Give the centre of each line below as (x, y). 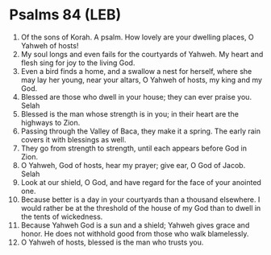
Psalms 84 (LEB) (65, 15)
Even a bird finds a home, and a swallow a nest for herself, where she (136, 71)
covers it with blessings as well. (73, 139)
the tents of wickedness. (62, 216)
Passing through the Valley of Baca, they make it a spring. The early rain (141, 131)
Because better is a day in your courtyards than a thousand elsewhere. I (140, 199)
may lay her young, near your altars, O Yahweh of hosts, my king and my (142, 80)
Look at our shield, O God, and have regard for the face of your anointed (141, 182)
